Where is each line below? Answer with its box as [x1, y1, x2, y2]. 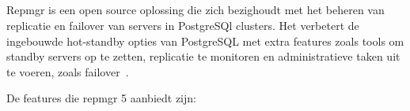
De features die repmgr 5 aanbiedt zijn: [6, 90, 196, 106]
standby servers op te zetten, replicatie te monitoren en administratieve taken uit [6, 48, 401, 65]
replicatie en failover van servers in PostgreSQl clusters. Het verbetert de [6, 17, 359, 33]
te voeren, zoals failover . [6, 63, 129, 80]
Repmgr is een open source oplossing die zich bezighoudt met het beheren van [6, 2, 385, 18]
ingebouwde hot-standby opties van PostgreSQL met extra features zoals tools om [6, 32, 404, 49]
